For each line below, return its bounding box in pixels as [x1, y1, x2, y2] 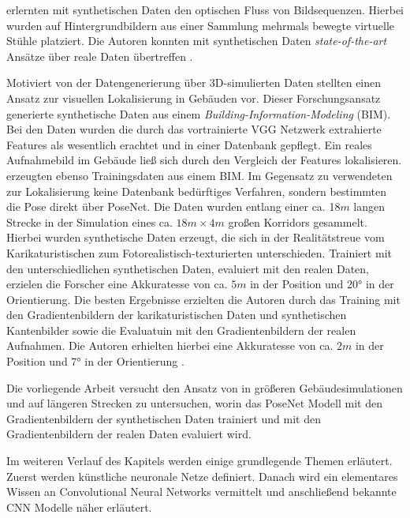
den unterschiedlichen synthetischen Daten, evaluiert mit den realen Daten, [6, 260, 370, 276]
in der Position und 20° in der [250, 276, 394, 292]
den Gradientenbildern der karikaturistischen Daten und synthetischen [6, 306, 347, 323]
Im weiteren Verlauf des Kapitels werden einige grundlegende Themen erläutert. [6, 452, 393, 469]
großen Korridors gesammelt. [228, 213, 367, 230]
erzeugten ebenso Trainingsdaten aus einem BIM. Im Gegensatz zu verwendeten [6, 167, 393, 183]
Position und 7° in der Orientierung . [6, 353, 184, 370]
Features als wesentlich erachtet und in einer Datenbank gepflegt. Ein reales [6, 136, 372, 152]
